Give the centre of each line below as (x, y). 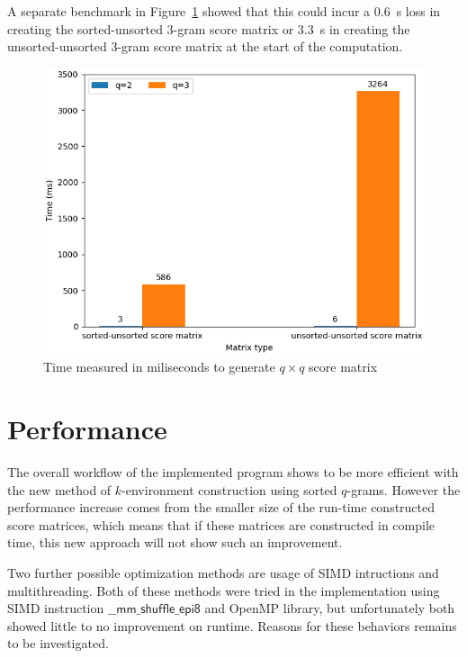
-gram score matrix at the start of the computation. (260, 46)
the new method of (59, 489)
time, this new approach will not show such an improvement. (175, 542)
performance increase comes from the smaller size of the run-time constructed (221, 507)
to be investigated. (58, 643)
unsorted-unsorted (57, 46)
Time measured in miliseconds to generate (159, 367)
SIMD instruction (56, 608)
